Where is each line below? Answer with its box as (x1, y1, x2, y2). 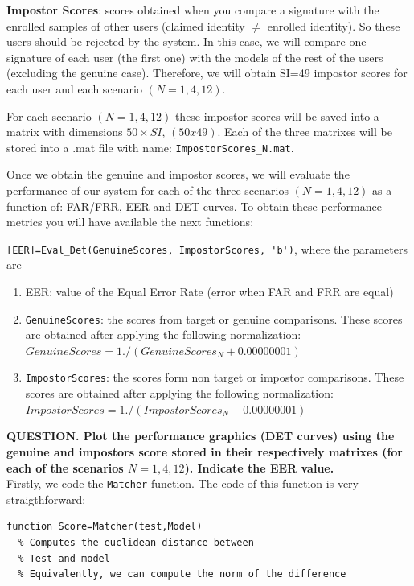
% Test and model (18, 552, 110, 564)
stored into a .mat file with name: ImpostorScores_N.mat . (6, 138, 294, 155)
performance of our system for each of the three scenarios (6, 182, 289, 198)
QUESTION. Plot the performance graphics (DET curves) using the (6, 427, 395, 444)
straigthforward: (6, 490, 86, 507)
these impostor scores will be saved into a (174, 107, 379, 124)
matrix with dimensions (6, 123, 123, 140)
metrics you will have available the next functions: (6, 213, 254, 230)
